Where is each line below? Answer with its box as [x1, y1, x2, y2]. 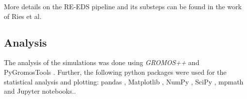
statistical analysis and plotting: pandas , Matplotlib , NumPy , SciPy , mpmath [4, 76, 244, 86]
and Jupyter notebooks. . [4, 86, 76, 96]
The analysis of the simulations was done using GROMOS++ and [4, 57, 200, 67]
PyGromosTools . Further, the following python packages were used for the [4, 66, 227, 77]
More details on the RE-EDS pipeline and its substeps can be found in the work [4, 1, 242, 11]
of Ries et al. [4, 11, 42, 21]
